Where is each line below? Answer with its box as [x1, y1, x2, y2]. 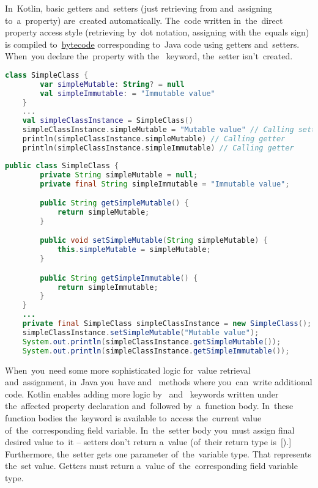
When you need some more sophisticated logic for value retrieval [5, 363, 251, 376]
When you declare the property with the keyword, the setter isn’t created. [5, 50, 293, 62]
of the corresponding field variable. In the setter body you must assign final [5, 423, 295, 436]
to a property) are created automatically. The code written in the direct [5, 13, 283, 26]
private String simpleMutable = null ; [40, 170, 198, 179]
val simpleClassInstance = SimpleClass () [22, 116, 193, 125]
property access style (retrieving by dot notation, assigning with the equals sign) [5, 26, 309, 39]
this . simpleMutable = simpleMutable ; [57, 245, 211, 254]
